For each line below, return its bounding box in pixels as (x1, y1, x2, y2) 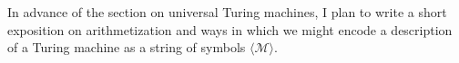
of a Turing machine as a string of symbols (7, 38, 246, 57)
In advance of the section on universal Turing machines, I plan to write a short (7, 3, 447, 21)
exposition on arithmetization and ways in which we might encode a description (7, 20, 453, 39)
